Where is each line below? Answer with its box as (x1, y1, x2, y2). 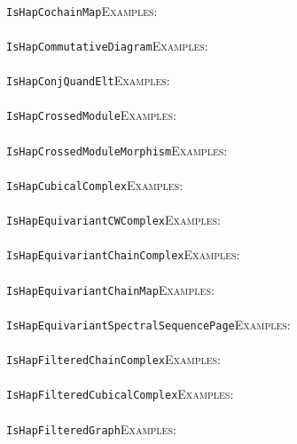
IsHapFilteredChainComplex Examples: (6, 350, 222, 369)
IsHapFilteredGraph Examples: (6, 419, 176, 438)
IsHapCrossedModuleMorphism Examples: (6, 140, 228, 159)
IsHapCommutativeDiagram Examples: (6, 36, 208, 54)
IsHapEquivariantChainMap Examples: (6, 280, 215, 298)
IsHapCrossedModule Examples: (6, 106, 176, 124)
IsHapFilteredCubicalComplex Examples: (6, 385, 234, 403)
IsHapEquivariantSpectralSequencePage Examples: (6, 314, 291, 333)
